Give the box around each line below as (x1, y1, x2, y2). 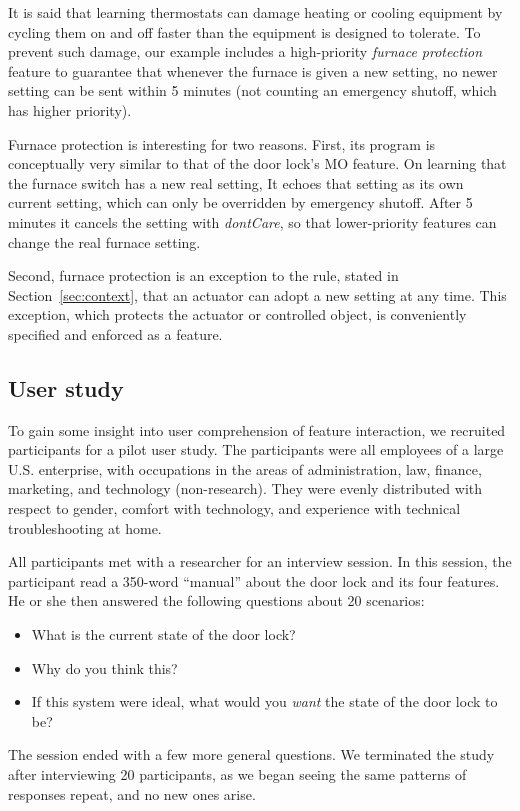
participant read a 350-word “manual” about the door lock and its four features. (8, 570, 500, 591)
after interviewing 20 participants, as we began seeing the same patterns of (8, 764, 467, 785)
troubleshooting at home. (8, 517, 162, 538)
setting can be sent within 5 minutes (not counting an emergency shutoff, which (8, 80, 497, 101)
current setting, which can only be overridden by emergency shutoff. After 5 (8, 192, 473, 213)
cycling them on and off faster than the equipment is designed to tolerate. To (8, 21, 481, 42)
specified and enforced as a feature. (8, 323, 223, 344)
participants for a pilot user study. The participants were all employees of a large (8, 439, 504, 460)
